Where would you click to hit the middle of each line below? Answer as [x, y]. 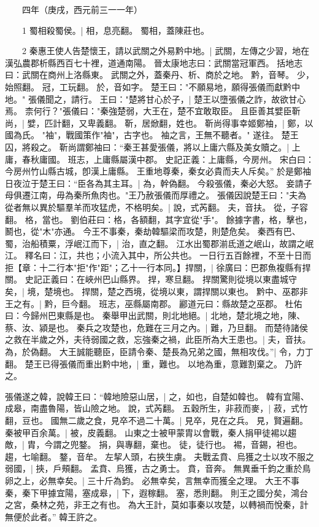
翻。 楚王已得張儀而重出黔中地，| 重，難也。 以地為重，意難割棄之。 [144, 363]
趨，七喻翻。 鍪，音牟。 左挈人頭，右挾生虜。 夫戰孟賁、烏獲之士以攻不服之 [159, 456]
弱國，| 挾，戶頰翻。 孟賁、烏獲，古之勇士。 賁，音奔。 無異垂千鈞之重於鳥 [158, 468]
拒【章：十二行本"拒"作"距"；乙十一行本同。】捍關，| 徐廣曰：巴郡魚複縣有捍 [158, 267]
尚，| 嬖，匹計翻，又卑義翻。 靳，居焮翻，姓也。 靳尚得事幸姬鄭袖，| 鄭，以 [159, 123]
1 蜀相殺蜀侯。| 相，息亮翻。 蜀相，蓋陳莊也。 [115, 30]
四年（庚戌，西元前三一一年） [82, 9]
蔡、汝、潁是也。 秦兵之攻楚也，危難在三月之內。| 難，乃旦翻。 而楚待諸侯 [156, 327]
